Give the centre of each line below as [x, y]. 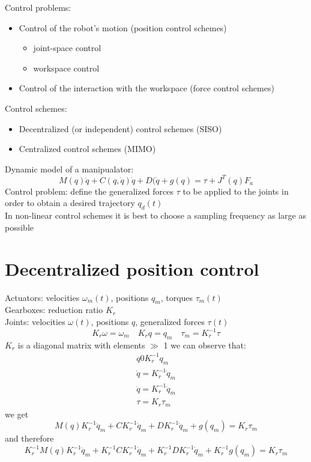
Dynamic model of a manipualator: [69, 169]
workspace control [66, 68]
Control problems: [38, 7]
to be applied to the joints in [236, 191]
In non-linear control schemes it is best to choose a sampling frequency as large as [155, 215]
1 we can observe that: [205, 345]
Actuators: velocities [42, 297]
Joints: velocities [35, 321]
